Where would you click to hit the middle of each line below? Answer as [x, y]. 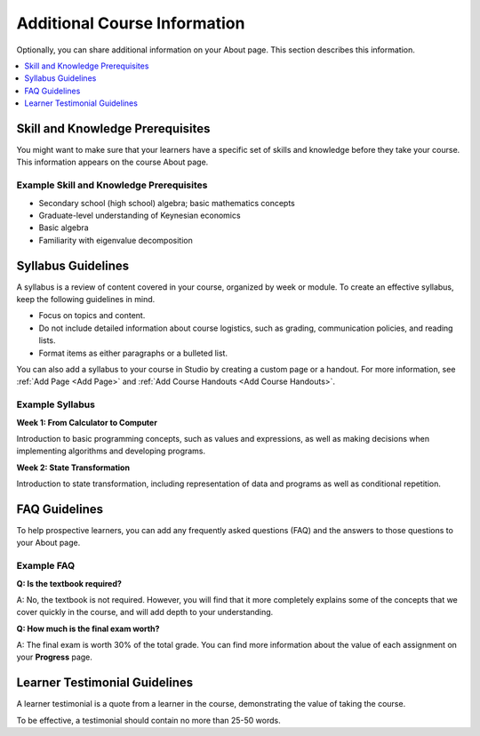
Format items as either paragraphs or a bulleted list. [133, 353]
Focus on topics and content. [92, 316]
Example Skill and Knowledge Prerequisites [112, 185]
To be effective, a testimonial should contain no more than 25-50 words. [148, 720]
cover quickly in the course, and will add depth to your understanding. [145, 612]
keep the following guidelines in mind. [86, 300]
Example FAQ [46, 566]
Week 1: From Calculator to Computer [87, 422]
